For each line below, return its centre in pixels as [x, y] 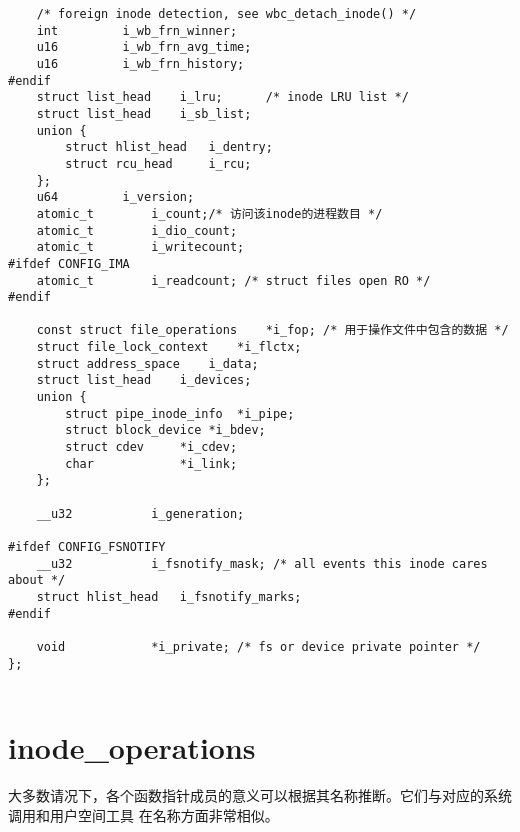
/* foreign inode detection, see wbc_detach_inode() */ [226, 14]
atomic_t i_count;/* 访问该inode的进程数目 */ [209, 213]
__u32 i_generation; [140, 513]
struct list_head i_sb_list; [144, 113]
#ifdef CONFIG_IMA [69, 263]
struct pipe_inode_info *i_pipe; [180, 413]
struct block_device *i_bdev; [165, 430]
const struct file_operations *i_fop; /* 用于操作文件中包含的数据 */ [272, 330]
